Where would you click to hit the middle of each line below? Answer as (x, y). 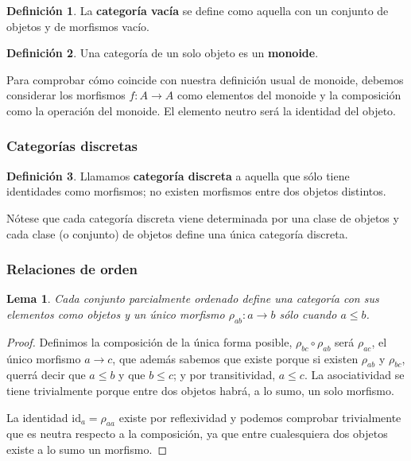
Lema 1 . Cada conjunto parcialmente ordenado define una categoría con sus (193, 298)
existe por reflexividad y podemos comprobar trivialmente (260, 417)
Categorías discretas (72, 146)
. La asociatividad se (354, 375)
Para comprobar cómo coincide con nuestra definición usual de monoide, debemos (205, 79)
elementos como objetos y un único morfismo (116, 314)
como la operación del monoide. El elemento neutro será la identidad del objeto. (201, 110)
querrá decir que (46, 375)
